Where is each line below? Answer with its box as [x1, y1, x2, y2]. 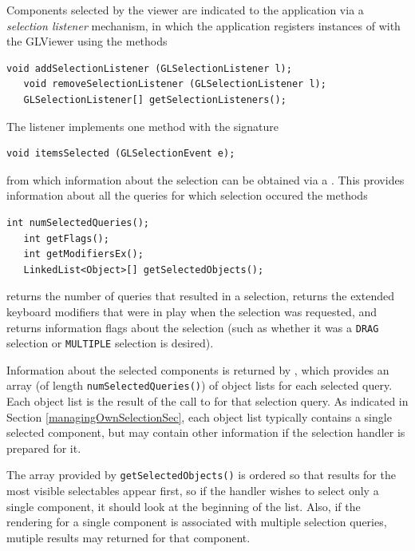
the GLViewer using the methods [6, 33, 168, 50]
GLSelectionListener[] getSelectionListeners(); [23, 93, 287, 105]
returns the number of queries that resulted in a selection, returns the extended [6, 287, 394, 304]
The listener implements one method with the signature [6, 117, 279, 134]
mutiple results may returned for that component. [6, 529, 251, 545]
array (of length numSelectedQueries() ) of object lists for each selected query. [6, 377, 393, 394]
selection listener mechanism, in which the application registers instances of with [6, 17, 401, 34]
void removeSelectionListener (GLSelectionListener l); [23, 78, 326, 90]
